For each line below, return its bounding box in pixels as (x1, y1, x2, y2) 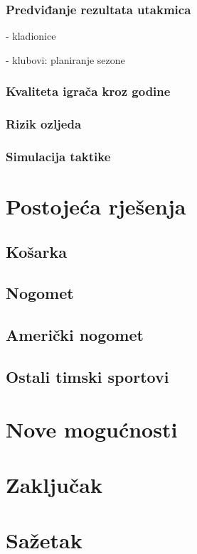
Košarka (6, 240, 68, 262)
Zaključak (6, 470, 102, 499)
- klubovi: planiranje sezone (6, 52, 125, 67)
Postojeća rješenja (6, 192, 186, 221)
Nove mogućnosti (6, 414, 178, 443)
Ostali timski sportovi (6, 366, 169, 388)
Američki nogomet (6, 324, 144, 346)
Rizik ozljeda (6, 115, 82, 133)
